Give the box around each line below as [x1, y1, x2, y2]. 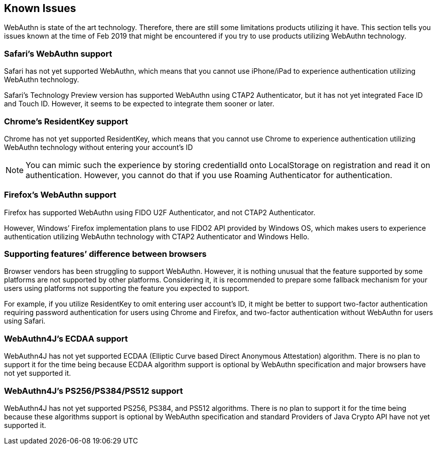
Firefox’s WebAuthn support [4, 190, 116, 200]
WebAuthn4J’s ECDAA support [4, 333, 128, 344]
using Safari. [4, 317, 46, 326]
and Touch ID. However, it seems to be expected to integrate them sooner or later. [4, 99, 274, 108]
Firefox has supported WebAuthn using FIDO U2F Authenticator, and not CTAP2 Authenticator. [4, 208, 316, 217]
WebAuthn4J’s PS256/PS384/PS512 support [4, 385, 183, 396]
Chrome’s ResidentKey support [4, 116, 128, 126]
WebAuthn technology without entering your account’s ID [4, 142, 193, 152]
